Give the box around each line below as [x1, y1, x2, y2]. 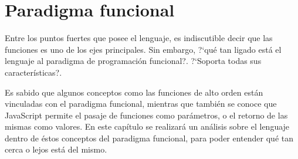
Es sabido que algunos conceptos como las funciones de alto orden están [5, 86, 263, 98]
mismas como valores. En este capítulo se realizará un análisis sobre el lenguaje [5, 120, 290, 133]
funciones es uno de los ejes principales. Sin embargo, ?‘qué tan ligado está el [5, 43, 282, 55]
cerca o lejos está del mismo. [5, 143, 107, 155]
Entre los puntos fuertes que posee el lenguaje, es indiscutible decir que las [5, 32, 273, 44]
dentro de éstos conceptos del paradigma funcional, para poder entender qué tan [5, 131, 293, 144]
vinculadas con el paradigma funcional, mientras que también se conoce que [5, 97, 277, 110]
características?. [5, 66, 62, 78]
